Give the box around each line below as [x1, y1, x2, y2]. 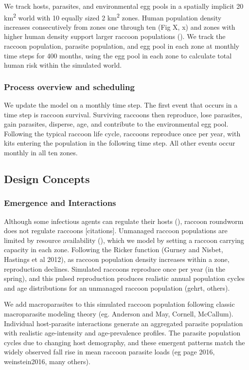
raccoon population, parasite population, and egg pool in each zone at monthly [4, 41, 239, 51]
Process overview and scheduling [4, 80, 135, 92]
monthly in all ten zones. [4, 148, 78, 157]
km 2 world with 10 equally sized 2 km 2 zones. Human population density [4, 11, 222, 22]
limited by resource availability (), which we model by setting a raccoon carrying [4, 235, 244, 245]
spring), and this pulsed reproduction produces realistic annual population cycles [4, 273, 245, 283]
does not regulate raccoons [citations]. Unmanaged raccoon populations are [4, 225, 228, 236]
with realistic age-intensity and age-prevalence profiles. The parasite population [4, 328, 241, 338]
